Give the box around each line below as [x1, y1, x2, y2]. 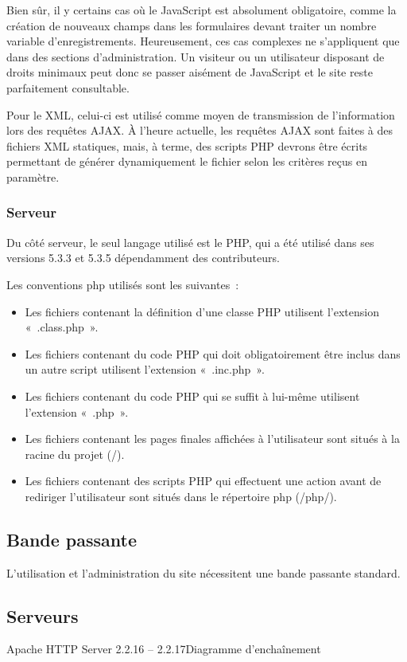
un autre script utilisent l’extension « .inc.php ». [25, 361, 265, 378]
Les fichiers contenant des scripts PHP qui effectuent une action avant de [25, 472, 382, 489]
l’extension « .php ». [25, 403, 129, 420]
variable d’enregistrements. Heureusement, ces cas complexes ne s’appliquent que [6, 33, 400, 49]
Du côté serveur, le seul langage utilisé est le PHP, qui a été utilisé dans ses [6, 233, 374, 250]
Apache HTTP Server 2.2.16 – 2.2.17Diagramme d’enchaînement [6, 640, 321, 657]
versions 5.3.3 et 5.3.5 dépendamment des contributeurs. [6, 249, 280, 266]
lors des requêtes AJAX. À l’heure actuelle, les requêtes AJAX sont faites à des [6, 122, 393, 139]
